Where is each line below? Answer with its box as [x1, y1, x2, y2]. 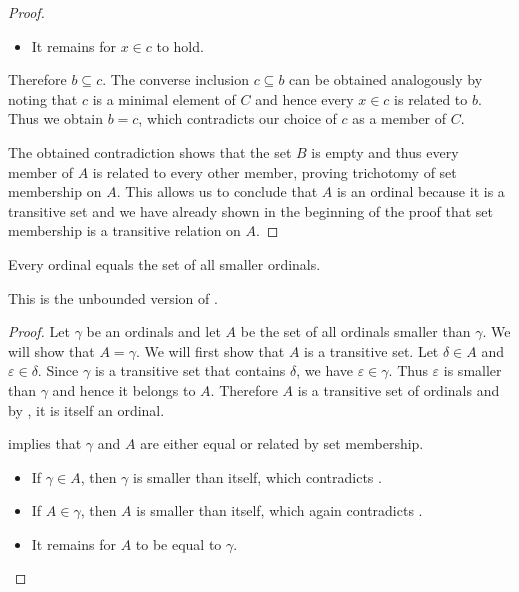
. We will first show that [135, 340, 285, 361]
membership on [8, 181, 102, 202]
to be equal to [135, 533, 222, 554]
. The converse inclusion [102, 69, 249, 90]
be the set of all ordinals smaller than [240, 321, 471, 342]
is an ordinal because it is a [336, 181, 505, 202]
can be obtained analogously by [289, 69, 483, 90]
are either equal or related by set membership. [140, 433, 424, 454]
